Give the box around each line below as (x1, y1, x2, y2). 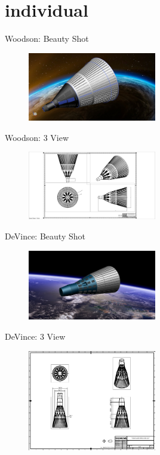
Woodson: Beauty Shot (5, 32, 89, 45)
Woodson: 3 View (5, 131, 69, 143)
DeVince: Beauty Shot (5, 229, 85, 242)
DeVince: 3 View (5, 330, 66, 343)
